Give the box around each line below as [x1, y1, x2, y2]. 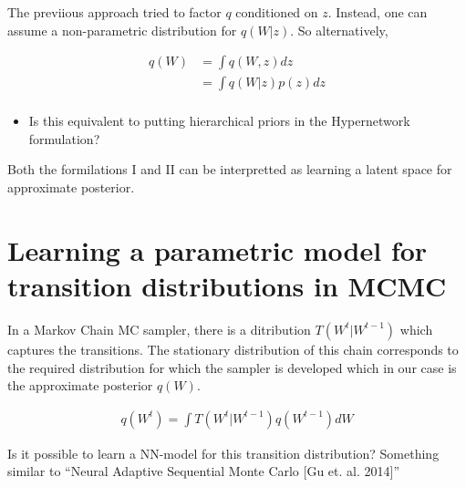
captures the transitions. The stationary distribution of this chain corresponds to [7, 339, 459, 358]
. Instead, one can [327, 3, 428, 21]
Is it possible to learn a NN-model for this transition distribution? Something [7, 443, 440, 462]
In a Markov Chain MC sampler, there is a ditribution [7, 319, 311, 338]
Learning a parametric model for [7, 231, 428, 268]
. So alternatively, [290, 20, 388, 39]
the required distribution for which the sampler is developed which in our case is [7, 357, 457, 377]
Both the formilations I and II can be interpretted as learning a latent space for [7, 160, 452, 179]
